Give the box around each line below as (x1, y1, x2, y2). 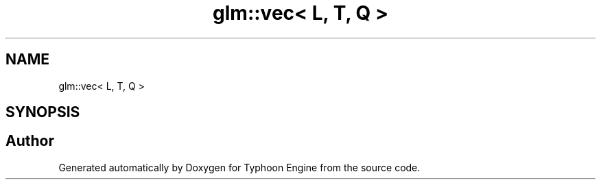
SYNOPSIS (5, 103, 80, 121)
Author (5, 132, 54, 150)
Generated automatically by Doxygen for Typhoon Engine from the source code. (58, 161, 421, 173)
